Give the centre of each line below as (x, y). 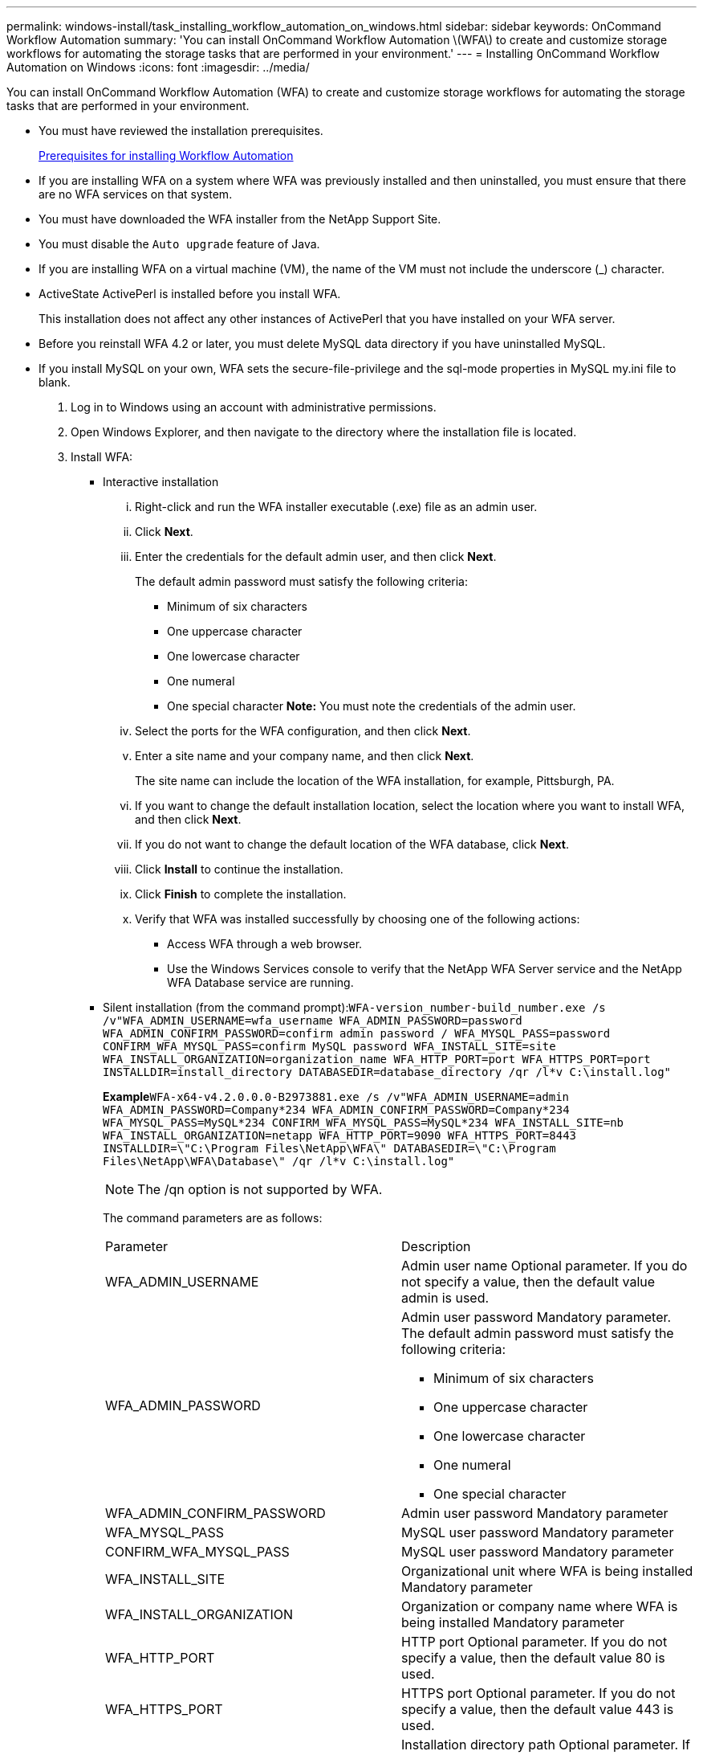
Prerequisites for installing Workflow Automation (166, 155)
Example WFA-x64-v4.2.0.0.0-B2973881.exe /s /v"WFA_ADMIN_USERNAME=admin (336, 1096)
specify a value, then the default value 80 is (533, 1658)
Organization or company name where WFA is (540, 1606)
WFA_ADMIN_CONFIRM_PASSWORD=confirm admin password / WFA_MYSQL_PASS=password (357, 1033)
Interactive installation (161, 482)
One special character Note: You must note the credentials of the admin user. (372, 706)
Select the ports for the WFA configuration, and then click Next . (303, 731)
